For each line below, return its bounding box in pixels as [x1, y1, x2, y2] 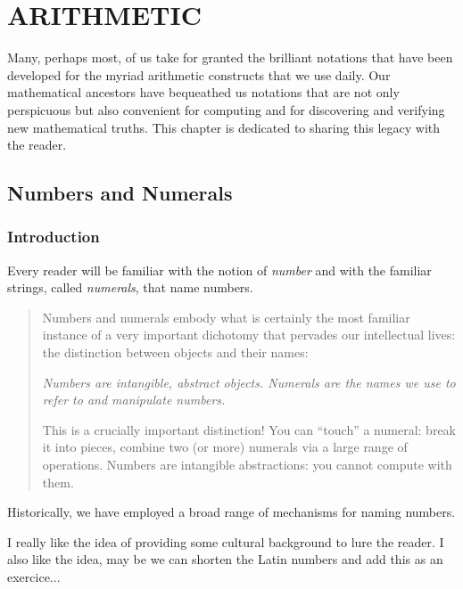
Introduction [7, 225, 100, 248]
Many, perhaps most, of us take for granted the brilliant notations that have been [7, 48, 453, 67]
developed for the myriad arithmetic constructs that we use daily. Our [7, 65, 391, 84]
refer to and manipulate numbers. [42, 390, 226, 409]
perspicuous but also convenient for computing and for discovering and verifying [7, 100, 445, 119]
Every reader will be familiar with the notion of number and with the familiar [7, 260, 432, 279]
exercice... [7, 568, 61, 585]
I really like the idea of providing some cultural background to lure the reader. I [7, 532, 444, 551]
